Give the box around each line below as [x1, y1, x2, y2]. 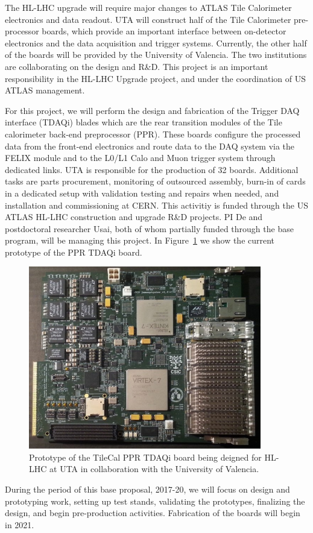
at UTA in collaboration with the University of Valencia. [49, 462, 259, 475]
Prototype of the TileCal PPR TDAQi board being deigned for [29, 450, 262, 463]
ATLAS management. [5, 84, 85, 96]
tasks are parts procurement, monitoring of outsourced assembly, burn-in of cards [5, 175, 306, 188]
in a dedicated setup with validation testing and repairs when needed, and [5, 186, 279, 199]
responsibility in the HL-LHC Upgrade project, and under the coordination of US [5, 72, 306, 84]
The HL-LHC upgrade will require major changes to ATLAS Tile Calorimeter [5, 1, 292, 13]
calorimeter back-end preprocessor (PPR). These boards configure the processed [5, 127, 301, 140]
